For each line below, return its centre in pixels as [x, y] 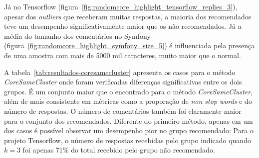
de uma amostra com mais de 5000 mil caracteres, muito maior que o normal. [123, 55]
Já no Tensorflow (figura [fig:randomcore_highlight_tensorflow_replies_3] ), [121, 6]
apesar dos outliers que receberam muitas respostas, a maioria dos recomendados [128, 16]
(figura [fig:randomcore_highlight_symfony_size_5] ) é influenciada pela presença [129, 45]
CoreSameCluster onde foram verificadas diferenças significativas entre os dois [123, 82]
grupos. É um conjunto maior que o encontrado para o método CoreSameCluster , [129, 91]
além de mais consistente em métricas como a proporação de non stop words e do [128, 101]
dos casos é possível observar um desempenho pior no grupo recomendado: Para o [129, 130]
